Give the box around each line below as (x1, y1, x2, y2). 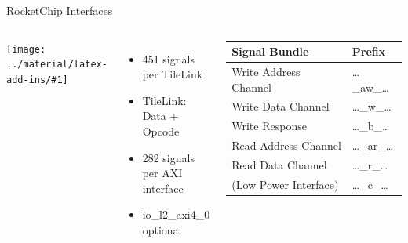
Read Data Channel (231, 156, 327, 172)
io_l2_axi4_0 (142, 206, 210, 223)
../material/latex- (6, 59, 107, 71)
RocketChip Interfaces (6, 2, 113, 18)
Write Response (231, 118, 307, 134)
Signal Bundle (231, 43, 309, 60)
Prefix (352, 43, 386, 60)
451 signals (142, 50, 195, 67)
